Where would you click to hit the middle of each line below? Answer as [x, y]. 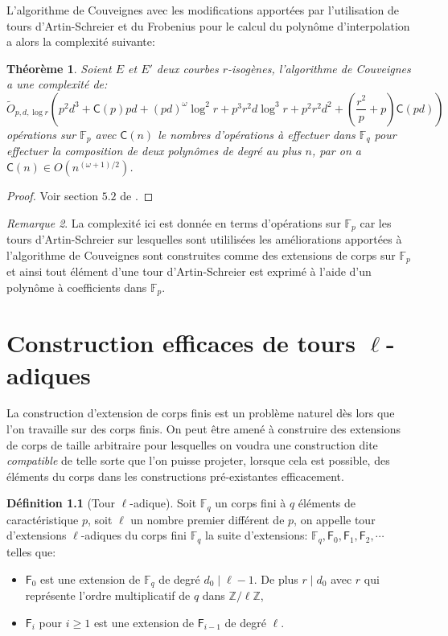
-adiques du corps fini [134, 535]
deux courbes [187, 68]
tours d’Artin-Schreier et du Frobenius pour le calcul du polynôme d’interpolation [208, 25]
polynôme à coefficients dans [77, 287]
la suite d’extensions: [257, 535]
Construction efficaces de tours [181, 343]
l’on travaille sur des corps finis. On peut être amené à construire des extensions [204, 429]
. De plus [276, 579]
